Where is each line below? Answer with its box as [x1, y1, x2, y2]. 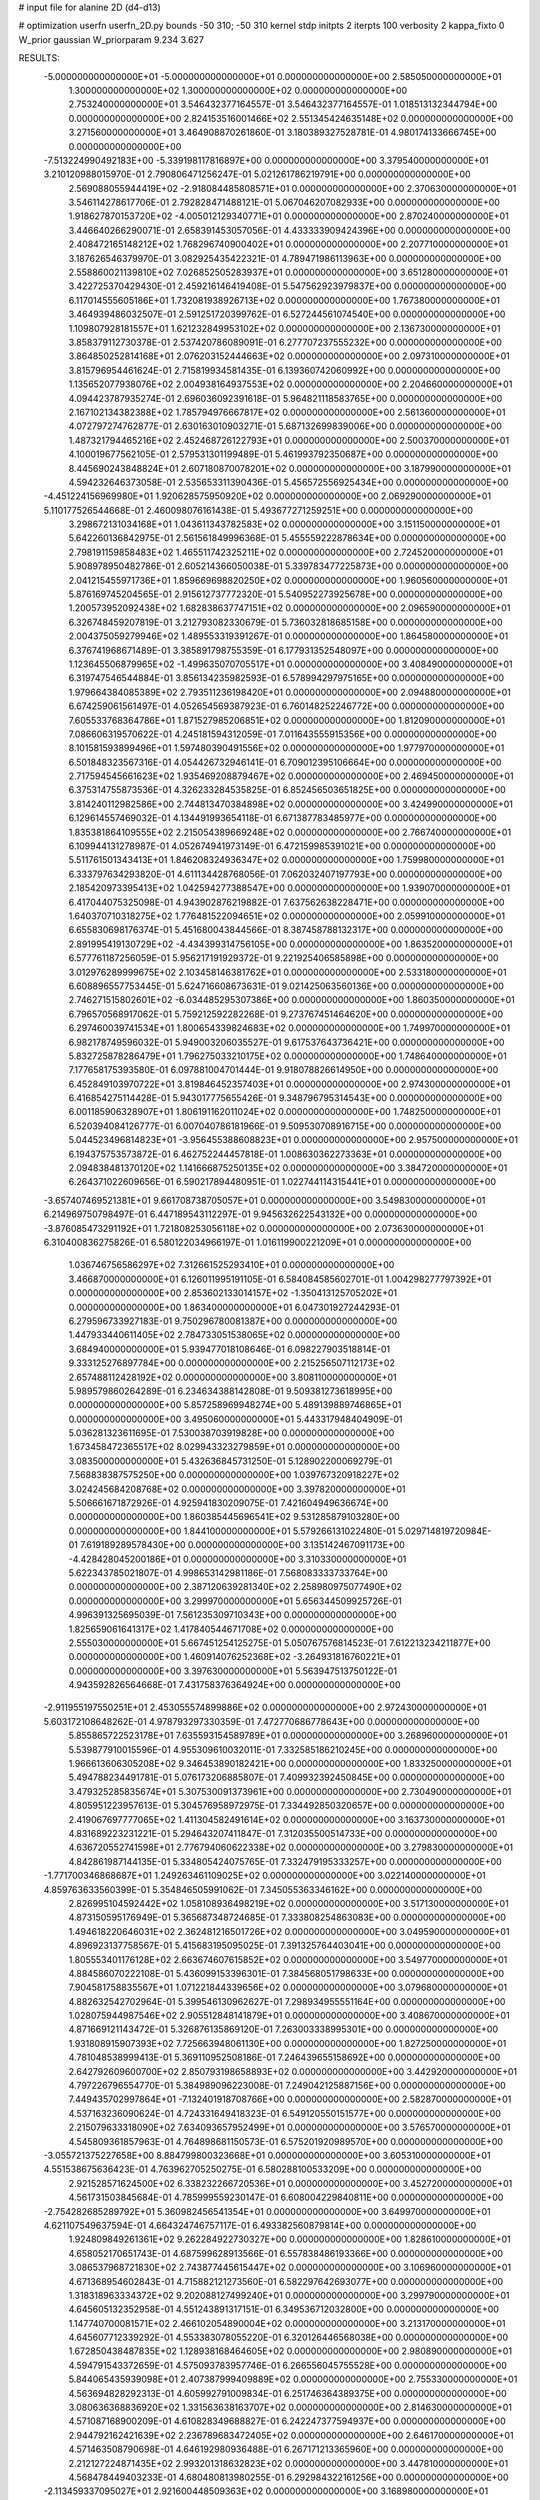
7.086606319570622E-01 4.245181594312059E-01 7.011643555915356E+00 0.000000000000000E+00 [68, 728, 497, 740]
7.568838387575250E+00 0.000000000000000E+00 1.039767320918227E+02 [68, 1469, 400, 1481]
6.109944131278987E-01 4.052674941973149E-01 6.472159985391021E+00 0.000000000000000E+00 [68, 840, 497, 852]
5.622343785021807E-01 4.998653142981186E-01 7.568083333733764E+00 [68, 1566, 389, 1579]
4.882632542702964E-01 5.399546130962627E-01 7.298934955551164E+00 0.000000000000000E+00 [68, 1995, 506, 2007]
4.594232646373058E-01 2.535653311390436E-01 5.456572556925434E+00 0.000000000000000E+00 [68, 476, 509, 488]
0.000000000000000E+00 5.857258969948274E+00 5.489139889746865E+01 [68, 1399, 402, 1411]
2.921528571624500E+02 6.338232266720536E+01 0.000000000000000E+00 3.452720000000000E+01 [68, 2177, 513, 2189]
